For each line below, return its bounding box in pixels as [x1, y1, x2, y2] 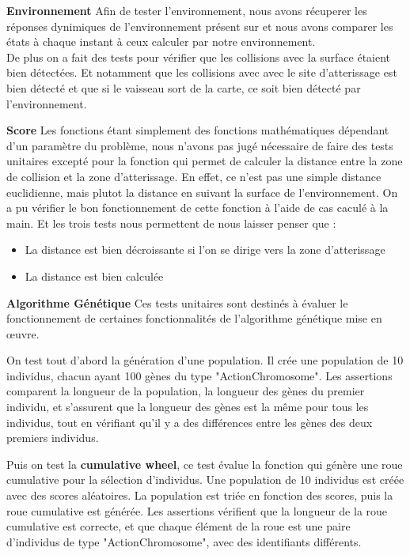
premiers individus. [6, 429, 99, 446]
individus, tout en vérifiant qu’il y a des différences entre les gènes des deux [6, 413, 373, 430]
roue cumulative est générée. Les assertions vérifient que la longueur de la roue [6, 502, 388, 519]
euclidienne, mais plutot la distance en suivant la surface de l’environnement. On [6, 183, 398, 200]
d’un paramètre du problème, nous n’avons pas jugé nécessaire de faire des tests [6, 137, 393, 153]
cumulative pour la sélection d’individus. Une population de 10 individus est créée [6, 471, 404, 488]
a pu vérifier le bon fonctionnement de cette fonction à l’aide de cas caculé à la [6, 199, 389, 216]
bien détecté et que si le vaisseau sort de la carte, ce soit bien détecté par [6, 79, 361, 96]
